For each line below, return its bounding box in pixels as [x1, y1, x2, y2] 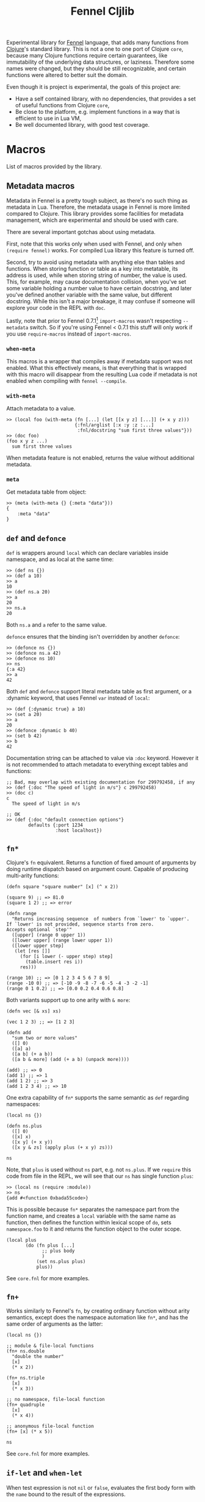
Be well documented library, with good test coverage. [15, 121, 150, 129]
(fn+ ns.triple [6, 1375, 45, 1381]
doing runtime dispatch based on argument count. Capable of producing [6, 866, 189, 873]
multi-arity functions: [6, 872, 59, 880]
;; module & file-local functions [6, 1343, 95, 1349]
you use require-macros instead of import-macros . [6, 330, 131, 338]
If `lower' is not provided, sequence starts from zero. [6, 921, 154, 927]
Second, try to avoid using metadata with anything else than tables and [6, 259, 185, 266]
